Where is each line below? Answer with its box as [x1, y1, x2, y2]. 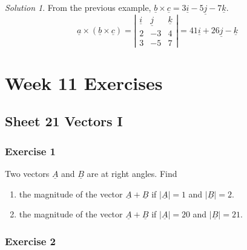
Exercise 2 [5, 233, 56, 248]
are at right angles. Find [87, 167, 177, 180]
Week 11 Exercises [5, 70, 163, 95]
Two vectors [5, 167, 50, 180]
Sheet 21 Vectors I [5, 112, 123, 130]
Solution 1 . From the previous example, [5, 1, 151, 13]
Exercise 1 [5, 143, 56, 158]
